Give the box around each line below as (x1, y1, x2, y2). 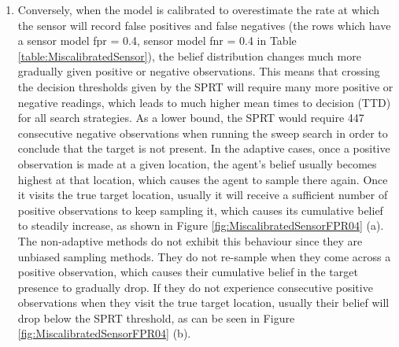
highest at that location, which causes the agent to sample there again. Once (17, 171, 388, 187)
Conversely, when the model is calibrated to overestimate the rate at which (17, 2, 380, 17)
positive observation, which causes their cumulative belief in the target (17, 264, 358, 280)
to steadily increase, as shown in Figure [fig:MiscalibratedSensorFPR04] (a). (17, 217, 384, 234)
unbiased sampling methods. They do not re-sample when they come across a (17, 248, 391, 264)
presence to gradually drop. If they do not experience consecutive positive (17, 279, 373, 295)
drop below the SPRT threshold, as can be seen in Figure (17, 309, 295, 326)
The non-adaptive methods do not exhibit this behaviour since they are (17, 232, 363, 249)
